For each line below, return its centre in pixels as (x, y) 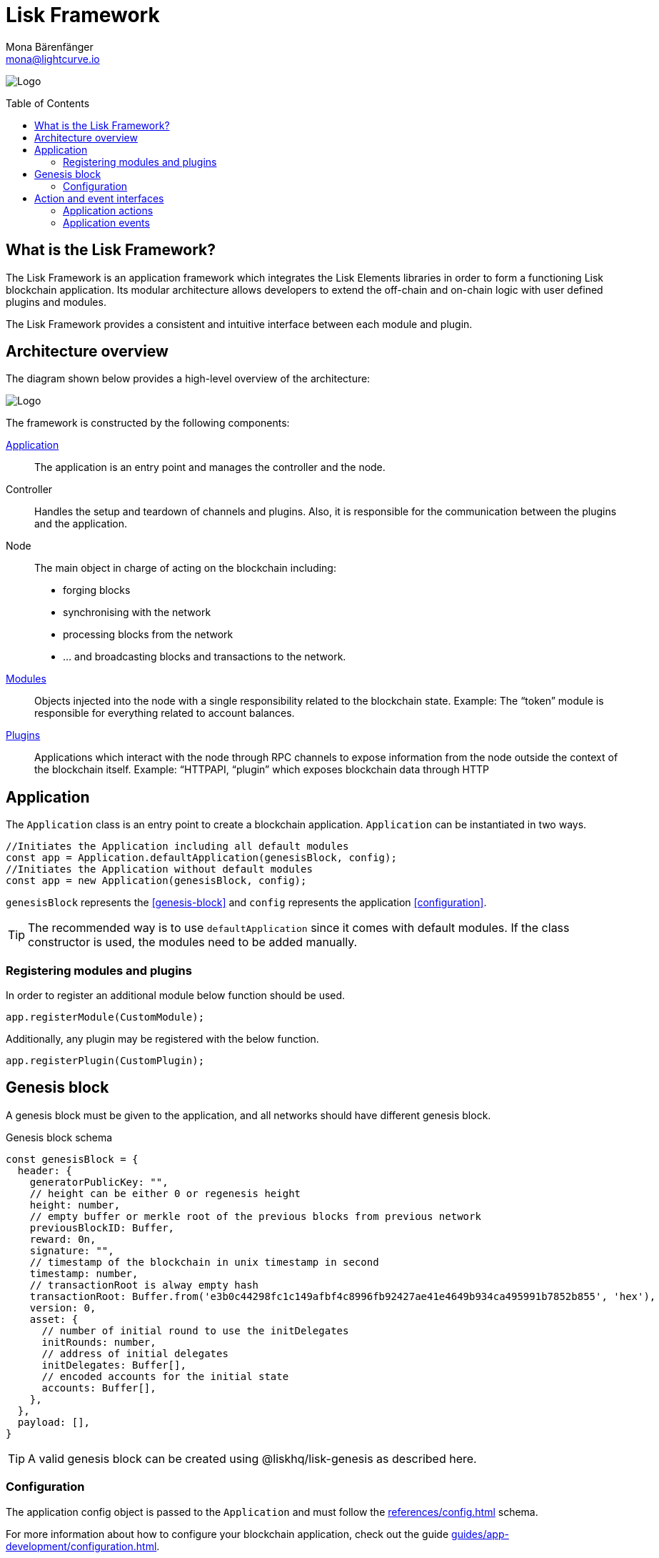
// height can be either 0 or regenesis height (165, 1193)
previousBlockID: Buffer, (102, 1227)
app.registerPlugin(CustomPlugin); (105, 1061)
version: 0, (63, 1308)
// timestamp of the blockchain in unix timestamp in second (204, 1262)
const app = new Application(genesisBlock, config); (156, 881)
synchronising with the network (137, 612)
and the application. (81, 524)
